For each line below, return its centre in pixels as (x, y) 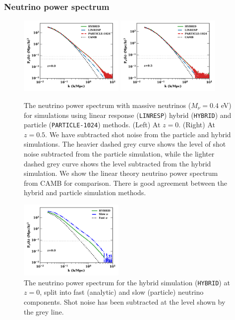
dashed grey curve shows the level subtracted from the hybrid (117, 163)
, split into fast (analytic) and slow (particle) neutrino (122, 292)
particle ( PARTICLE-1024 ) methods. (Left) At (92, 125)
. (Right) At (197, 125)
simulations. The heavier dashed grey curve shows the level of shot (125, 144)
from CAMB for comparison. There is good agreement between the (126, 183)
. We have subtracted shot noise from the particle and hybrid (138, 134)
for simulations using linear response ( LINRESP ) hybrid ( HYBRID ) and (128, 115)
